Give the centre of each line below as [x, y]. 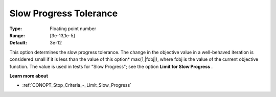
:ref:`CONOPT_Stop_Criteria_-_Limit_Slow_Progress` [77, 85]
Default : [18, 43]
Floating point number [73, 29]
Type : [16, 29]
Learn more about [29, 76]
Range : [17, 35]
